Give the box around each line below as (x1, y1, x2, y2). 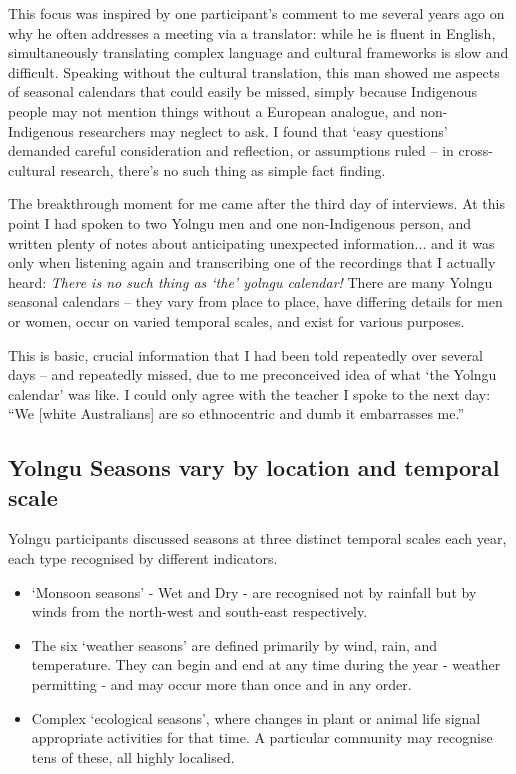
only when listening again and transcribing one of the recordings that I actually (8, 252, 496, 273)
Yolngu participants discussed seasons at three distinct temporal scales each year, (8, 528, 507, 549)
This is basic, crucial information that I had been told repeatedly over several (8, 344, 483, 365)
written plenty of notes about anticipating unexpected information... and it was (8, 232, 495, 253)
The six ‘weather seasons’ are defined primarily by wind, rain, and (31, 634, 438, 655)
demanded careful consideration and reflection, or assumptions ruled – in (8, 140, 454, 161)
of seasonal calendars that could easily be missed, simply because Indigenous (8, 81, 477, 102)
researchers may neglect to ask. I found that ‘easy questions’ (78, 120, 448, 141)
